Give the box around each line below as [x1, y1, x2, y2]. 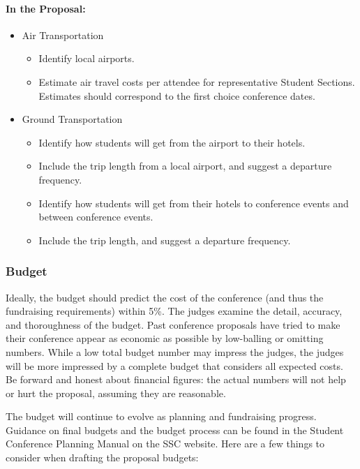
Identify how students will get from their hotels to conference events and [38, 195, 349, 210]
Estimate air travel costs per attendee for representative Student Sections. [38, 74, 355, 89]
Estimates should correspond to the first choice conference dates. [38, 88, 315, 103]
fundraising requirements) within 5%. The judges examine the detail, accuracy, [6, 304, 343, 318]
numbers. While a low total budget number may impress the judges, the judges [6, 344, 344, 359]
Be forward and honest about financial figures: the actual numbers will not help [6, 372, 346, 387]
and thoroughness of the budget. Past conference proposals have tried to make [6, 317, 340, 332]
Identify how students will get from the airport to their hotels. [38, 135, 306, 149]
